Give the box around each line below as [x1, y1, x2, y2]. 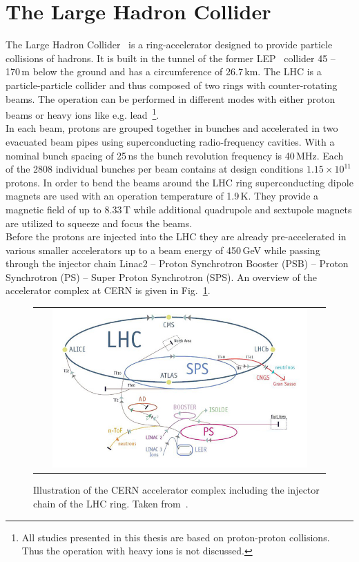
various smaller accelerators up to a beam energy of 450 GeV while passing [6, 242, 320, 257]
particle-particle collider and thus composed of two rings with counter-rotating [6, 77, 338, 92]
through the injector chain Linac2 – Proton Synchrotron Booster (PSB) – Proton [6, 256, 349, 271]
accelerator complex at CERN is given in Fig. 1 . [6, 283, 211, 298]
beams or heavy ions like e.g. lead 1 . [6, 106, 159, 122]
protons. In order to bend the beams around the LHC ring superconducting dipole [6, 175, 353, 189]
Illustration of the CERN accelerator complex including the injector [33, 483, 320, 497]
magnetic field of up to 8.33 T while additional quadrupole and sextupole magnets [6, 202, 352, 216]
